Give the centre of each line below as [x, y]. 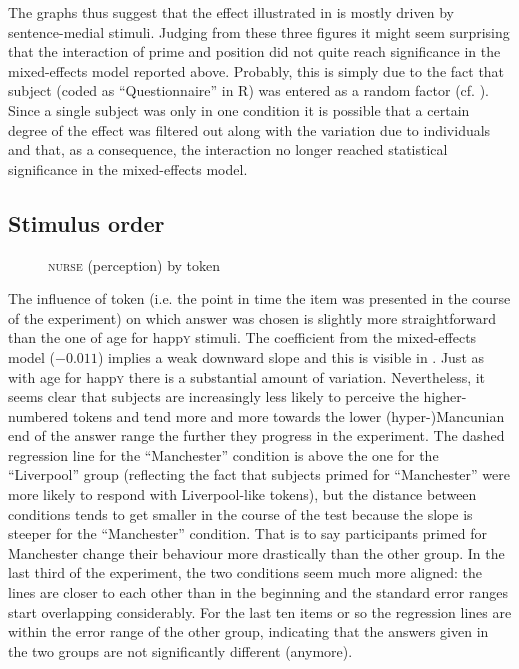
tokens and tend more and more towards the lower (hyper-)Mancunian [288, 415]
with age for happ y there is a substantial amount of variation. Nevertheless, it [247, 376]
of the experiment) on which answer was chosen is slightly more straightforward [252, 317]
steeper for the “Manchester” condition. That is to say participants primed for [247, 533]
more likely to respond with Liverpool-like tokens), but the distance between [242, 494]
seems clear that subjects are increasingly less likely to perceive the [213, 396]
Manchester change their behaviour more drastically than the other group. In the [256, 552]
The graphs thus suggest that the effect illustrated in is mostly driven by [231, 12]
